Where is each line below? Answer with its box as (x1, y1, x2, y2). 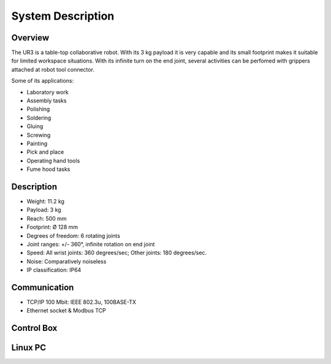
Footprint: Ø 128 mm (26, 224, 78, 231)
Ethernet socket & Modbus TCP (26, 307, 107, 314)
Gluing (26, 123, 44, 130)
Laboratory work (26, 88, 69, 96)
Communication (11, 282, 74, 292)
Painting (26, 140, 48, 147)
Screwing (26, 131, 51, 138)
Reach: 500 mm (26, 214, 67, 222)
